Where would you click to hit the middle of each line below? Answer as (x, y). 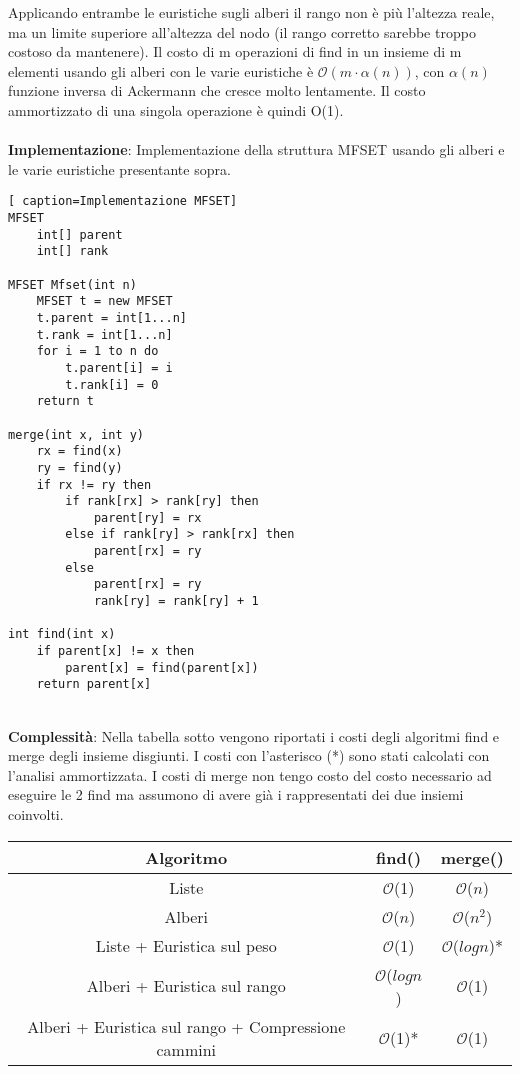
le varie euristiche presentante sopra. (119, 168)
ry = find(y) (79, 467)
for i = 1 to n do (97, 351)
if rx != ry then (94, 484)
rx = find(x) (79, 451)
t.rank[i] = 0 (112, 384)
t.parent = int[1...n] (111, 317)
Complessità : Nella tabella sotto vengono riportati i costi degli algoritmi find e (254, 735)
